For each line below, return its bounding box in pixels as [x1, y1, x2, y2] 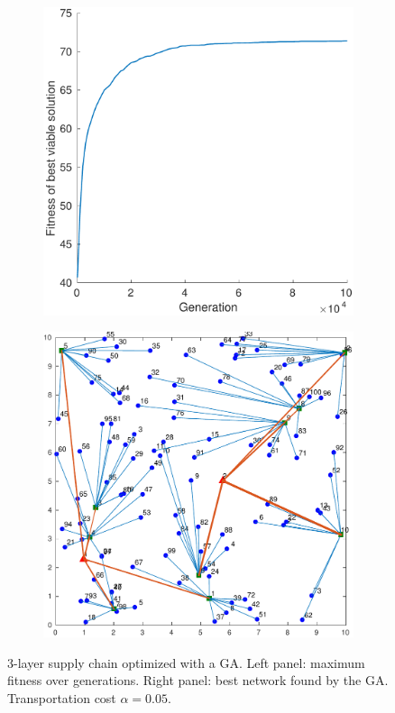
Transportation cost [7, 689, 116, 708]
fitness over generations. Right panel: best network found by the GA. [7, 671, 389, 690]
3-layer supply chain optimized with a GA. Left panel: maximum [7, 653, 365, 672]
